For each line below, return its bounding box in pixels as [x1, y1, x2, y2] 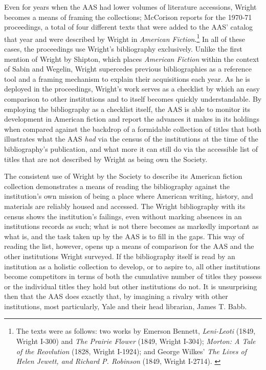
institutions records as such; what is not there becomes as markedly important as [4, 221, 259, 232]
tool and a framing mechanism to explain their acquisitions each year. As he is [4, 73, 250, 84]
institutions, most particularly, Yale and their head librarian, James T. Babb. [4, 300, 247, 311]
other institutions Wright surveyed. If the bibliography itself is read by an [4, 250, 235, 261]
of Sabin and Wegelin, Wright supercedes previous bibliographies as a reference [4, 63, 252, 74]
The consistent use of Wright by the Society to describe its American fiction [4, 171, 242, 181]
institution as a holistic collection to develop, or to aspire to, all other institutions [4, 261, 260, 271]
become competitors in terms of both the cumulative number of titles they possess [4, 271, 262, 282]
